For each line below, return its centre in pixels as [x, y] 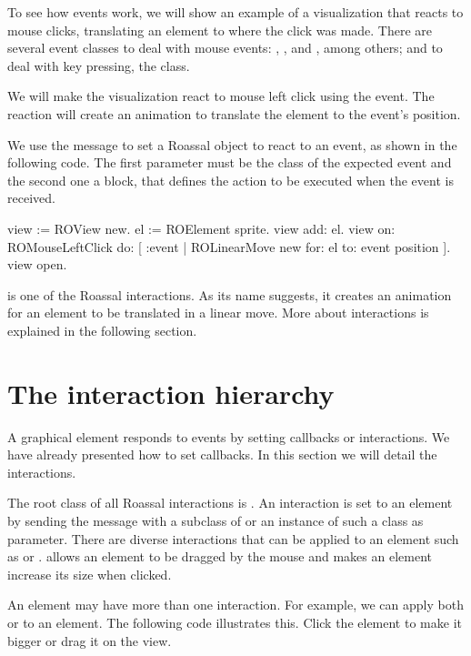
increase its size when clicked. [90, 574]
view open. [37, 264]
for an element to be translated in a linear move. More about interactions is [218, 313]
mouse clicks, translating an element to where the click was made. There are [220, 30]
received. [31, 198]
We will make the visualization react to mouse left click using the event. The [221, 96]
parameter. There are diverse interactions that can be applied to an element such [233, 538]
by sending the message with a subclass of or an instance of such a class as [215, 520]
